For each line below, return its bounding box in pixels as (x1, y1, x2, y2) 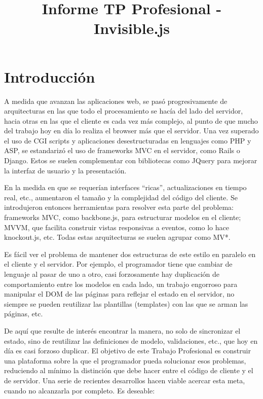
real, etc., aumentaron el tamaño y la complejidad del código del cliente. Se (4, 192, 238, 202)
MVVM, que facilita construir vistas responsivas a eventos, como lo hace (4, 222, 229, 232)
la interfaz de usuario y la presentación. (4, 165, 127, 175)
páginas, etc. (4, 308, 43, 319)
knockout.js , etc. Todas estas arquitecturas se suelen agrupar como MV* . (4, 232, 231, 242)
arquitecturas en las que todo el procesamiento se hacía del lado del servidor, (4, 105, 243, 116)
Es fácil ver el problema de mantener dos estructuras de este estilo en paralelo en (4, 248, 256, 259)
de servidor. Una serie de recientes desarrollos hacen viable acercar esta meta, (4, 375, 245, 385)
